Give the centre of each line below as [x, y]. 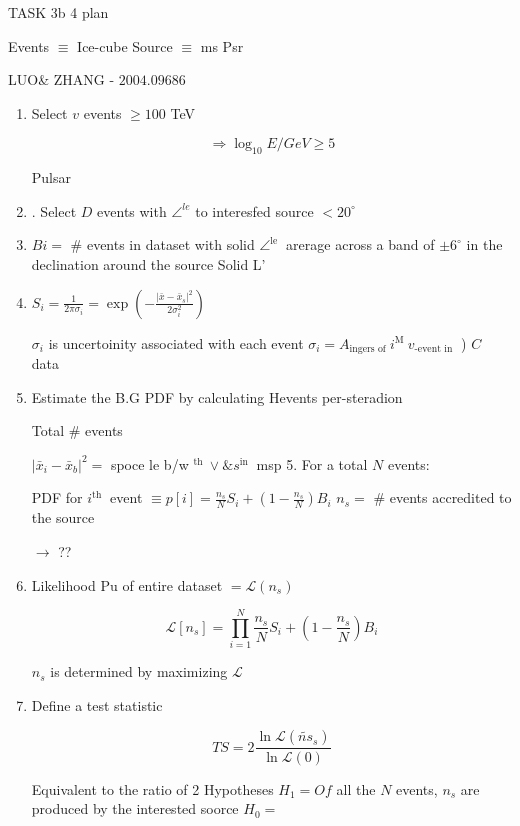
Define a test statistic [97, 704]
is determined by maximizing [139, 671]
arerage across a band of [360, 244]
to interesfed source [254, 210]
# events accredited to [442, 497]
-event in [433, 349]
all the [356, 788]
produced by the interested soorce [135, 808]
